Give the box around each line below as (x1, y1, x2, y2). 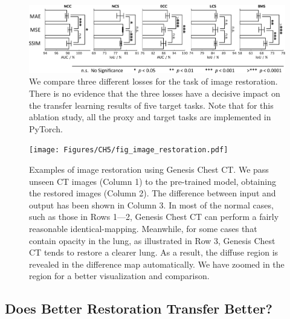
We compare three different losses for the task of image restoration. (29, 75, 278, 88)
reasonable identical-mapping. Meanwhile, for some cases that (29, 222, 257, 234)
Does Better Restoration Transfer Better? (5, 299, 272, 318)
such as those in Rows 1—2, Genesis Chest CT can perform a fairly (29, 210, 279, 223)
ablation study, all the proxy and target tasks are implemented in (29, 111, 271, 123)
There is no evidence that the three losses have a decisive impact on (29, 86, 280, 99)
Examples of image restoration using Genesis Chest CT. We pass (29, 163, 269, 175)
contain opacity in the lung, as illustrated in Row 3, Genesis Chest (29, 234, 275, 246)
